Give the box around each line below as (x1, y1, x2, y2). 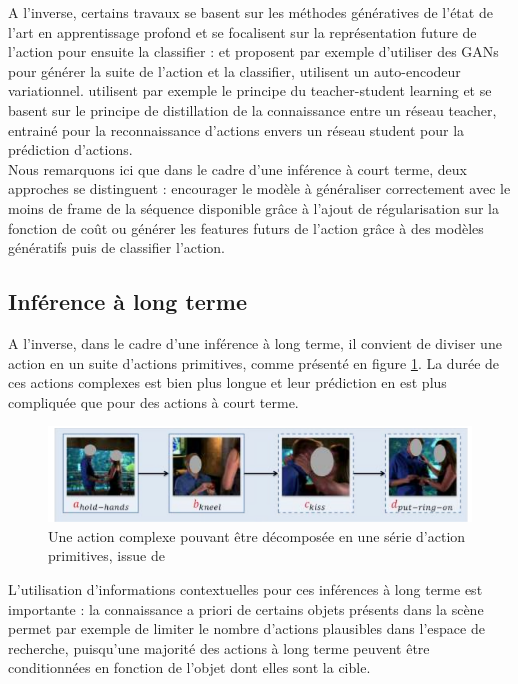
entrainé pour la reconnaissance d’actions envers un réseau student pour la (8, 119, 465, 140)
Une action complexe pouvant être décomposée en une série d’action (48, 525, 466, 546)
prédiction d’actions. (8, 139, 133, 160)
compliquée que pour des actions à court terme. (8, 391, 299, 412)
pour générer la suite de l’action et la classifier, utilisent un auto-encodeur (8, 60, 461, 81)
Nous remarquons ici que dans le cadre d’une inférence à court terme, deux (8, 158, 467, 179)
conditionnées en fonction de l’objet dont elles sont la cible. (8, 657, 371, 678)
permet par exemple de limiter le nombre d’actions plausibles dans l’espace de (8, 618, 485, 639)
